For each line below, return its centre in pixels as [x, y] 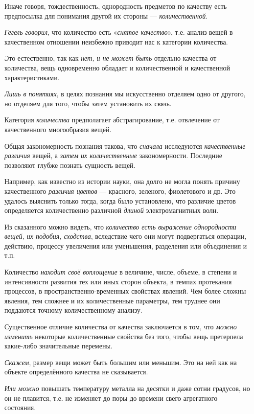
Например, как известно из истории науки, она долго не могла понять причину [122, 181]
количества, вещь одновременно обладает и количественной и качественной [117, 67]
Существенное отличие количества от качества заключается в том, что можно [121, 327]
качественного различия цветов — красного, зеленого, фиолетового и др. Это [120, 191]
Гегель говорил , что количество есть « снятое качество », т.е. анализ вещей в [119, 32]
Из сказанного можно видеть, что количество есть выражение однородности [120, 226]
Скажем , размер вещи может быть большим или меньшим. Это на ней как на [121, 362]
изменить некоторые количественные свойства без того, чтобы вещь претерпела [124, 336]
